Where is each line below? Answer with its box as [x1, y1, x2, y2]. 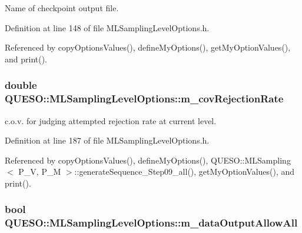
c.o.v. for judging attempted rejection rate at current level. [5, 114, 217, 127]
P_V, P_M [18, 165, 61, 178]
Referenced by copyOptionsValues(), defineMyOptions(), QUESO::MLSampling [5, 154, 291, 166]
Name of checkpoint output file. [5, 2, 119, 14]
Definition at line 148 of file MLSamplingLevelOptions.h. [5, 21, 210, 34]
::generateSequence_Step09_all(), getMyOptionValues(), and [74, 165, 295, 178]
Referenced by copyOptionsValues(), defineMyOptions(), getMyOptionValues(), [5, 41, 291, 54]
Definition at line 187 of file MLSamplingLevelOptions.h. [5, 134, 210, 147]
